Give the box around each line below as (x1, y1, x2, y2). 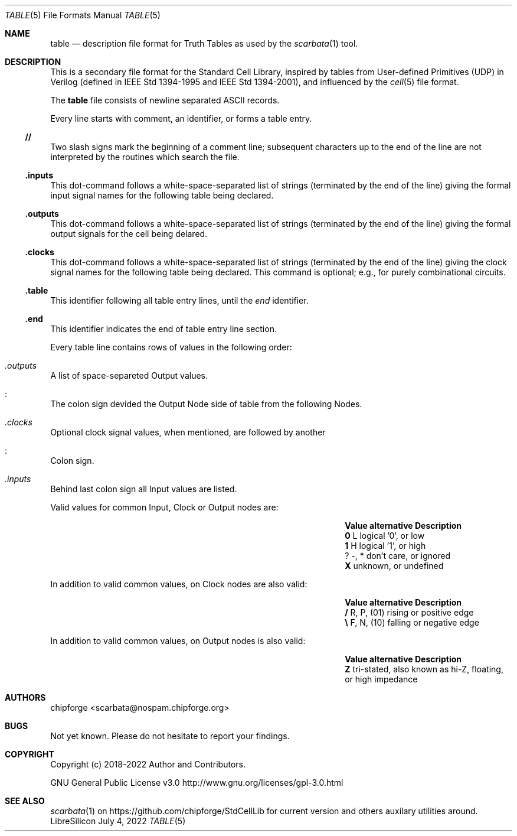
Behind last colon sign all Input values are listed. (50, 484, 237, 494)
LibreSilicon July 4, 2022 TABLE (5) (50, 816, 186, 826)
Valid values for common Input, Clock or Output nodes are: (50, 502, 279, 512)
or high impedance (345, 674, 418, 684)
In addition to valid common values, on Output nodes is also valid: (50, 636, 306, 646)
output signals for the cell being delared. (50, 229, 208, 239)
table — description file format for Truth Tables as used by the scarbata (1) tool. (50, 38, 358, 48)
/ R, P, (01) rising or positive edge (345, 607, 474, 617)
